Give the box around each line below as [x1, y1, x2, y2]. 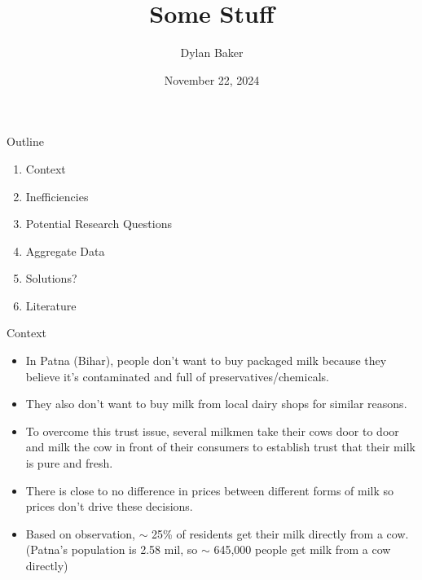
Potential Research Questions [25, 215, 172, 232]
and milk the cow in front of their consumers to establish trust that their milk [25, 438, 415, 455]
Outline [7, 133, 44, 150]
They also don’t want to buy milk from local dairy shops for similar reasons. [25, 395, 407, 412]
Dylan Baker [180, 44, 244, 61]
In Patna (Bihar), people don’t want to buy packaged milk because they [25, 352, 387, 369]
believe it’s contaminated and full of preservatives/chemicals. [25, 367, 329, 384]
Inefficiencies [25, 187, 89, 204]
